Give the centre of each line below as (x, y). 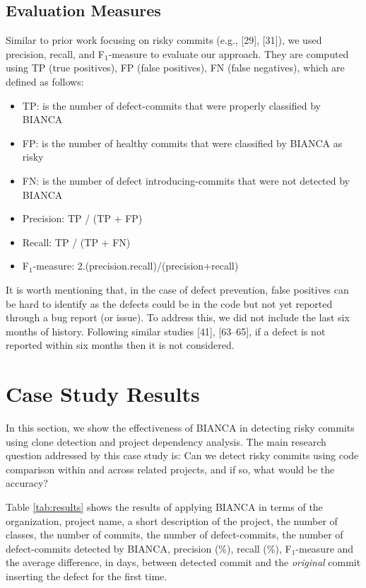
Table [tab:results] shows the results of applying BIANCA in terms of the (164, 506)
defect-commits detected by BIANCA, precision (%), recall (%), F (149, 548)
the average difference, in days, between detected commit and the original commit (183, 562)
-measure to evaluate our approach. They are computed (229, 53)
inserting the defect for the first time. (87, 576)
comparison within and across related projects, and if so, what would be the (170, 469)
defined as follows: (45, 81)
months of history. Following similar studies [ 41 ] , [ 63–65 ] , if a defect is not (166, 331)
